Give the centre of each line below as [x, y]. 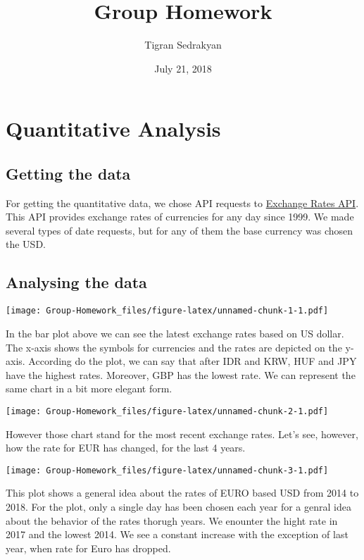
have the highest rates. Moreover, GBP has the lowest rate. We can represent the [181, 374]
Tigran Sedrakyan [183, 45]
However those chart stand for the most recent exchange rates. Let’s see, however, [182, 434]
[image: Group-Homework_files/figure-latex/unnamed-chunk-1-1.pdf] [167, 311]
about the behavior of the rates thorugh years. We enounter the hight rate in [172, 520]
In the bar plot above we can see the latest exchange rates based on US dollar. [175, 333]
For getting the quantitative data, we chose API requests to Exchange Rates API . [182, 203]
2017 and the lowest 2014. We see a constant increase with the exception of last [177, 534]
